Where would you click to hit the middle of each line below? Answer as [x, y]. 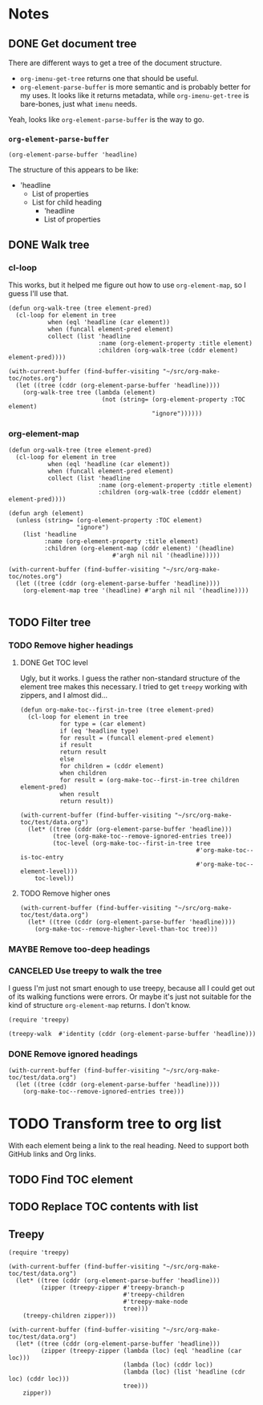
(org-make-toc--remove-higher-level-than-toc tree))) [126, 929]
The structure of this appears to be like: [73, 170]
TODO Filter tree [50, 622]
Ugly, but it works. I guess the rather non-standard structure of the [130, 678]
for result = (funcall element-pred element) [137, 738]
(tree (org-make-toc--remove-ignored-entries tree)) [142, 836]
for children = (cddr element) [112, 766]
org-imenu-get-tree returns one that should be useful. [109, 78]
